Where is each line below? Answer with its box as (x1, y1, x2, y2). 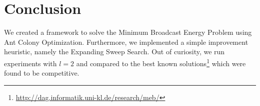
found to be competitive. (4, 68, 79, 78)
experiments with (4, 58, 57, 68)
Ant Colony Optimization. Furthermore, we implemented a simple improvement (4, 36, 248, 47)
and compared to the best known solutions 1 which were (76, 56, 246, 68)
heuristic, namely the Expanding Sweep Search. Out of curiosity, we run (4, 46, 225, 57)
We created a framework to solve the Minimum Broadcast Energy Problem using (4, 27, 252, 37)
